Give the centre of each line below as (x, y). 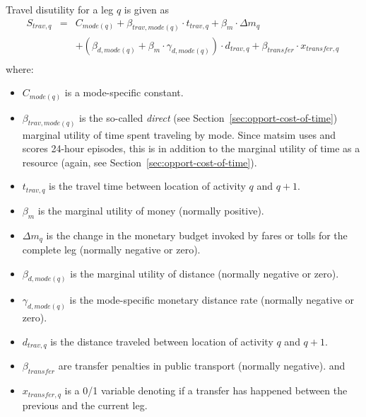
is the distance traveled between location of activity (162, 341)
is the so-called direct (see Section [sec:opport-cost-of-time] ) (208, 117)
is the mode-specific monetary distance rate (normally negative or (212, 300)
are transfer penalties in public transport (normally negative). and (202, 366)
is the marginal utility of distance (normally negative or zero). (205, 273)
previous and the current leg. (85, 405)
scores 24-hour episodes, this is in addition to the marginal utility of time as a (191, 148)
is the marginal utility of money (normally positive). (151, 210)
